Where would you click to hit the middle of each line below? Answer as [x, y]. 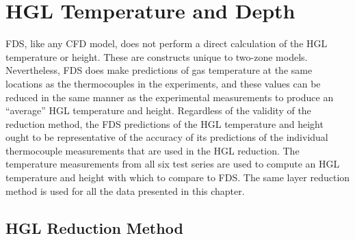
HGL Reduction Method [94, 227]
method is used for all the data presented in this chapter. [125, 190]
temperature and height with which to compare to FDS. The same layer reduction [178, 177]
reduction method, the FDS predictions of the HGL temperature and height [165, 123]
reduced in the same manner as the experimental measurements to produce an [170, 97]
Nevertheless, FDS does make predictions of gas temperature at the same [159, 70]
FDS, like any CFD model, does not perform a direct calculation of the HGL [167, 43]
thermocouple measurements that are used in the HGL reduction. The [153, 150]
